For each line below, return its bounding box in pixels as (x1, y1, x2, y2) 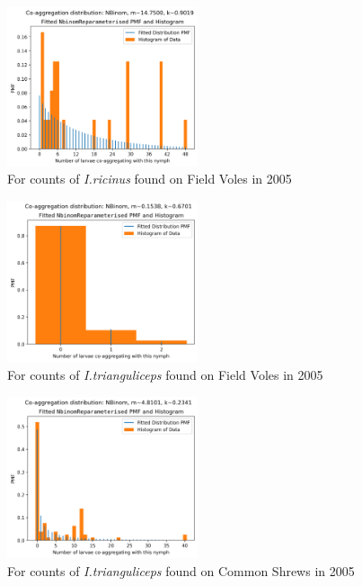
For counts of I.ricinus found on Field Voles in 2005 (7, 169, 292, 188)
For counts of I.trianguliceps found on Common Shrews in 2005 (7, 561, 355, 580)
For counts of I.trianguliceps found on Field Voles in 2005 (7, 365, 323, 384)
